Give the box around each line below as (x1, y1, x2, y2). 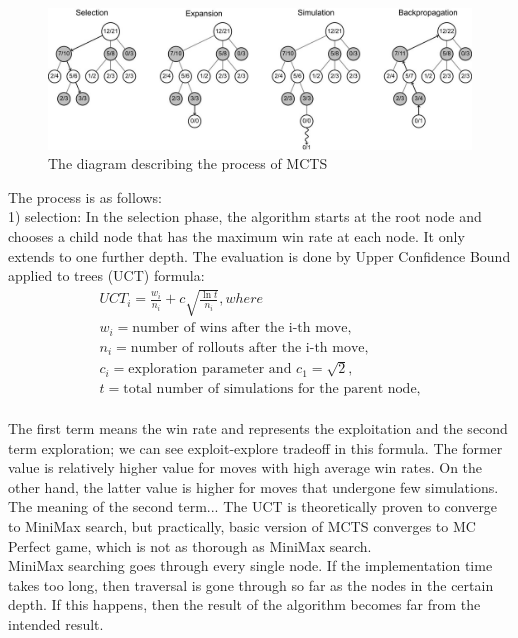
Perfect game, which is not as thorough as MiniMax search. (8, 535, 372, 556)
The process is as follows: (8, 186, 162, 207)
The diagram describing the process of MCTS (48, 153, 328, 174)
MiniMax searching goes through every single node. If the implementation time (8, 555, 493, 576)
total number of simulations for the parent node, (123, 381, 421, 396)
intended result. (8, 613, 104, 634)
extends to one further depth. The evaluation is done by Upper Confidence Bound (8, 245, 511, 266)
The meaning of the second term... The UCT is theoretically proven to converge (8, 496, 498, 517)
